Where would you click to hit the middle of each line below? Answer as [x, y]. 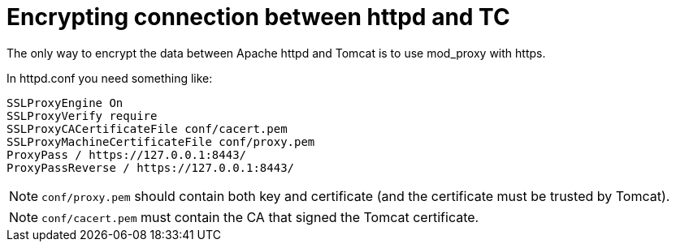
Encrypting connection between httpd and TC [258, 17]
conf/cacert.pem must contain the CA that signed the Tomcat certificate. [260, 217]
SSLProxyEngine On [65, 103]
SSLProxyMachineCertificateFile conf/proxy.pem [161, 141]
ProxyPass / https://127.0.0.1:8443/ [127, 154]
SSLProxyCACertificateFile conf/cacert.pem [147, 128]
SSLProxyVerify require [82, 115]
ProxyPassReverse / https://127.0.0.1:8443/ [151, 167]
